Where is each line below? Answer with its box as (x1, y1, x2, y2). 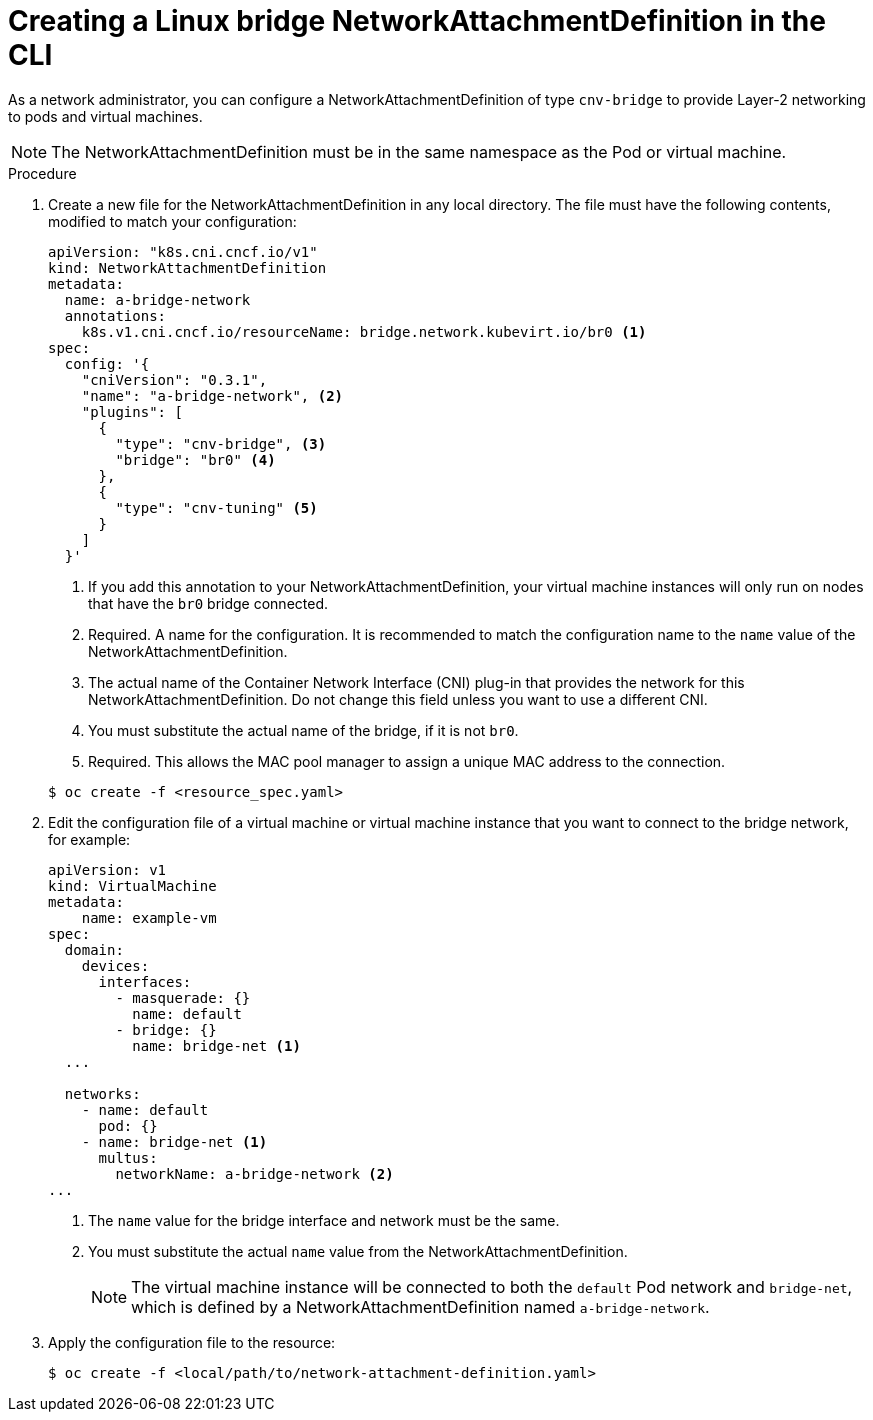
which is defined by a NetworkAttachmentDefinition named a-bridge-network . (131, 1296, 710, 1317)
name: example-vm (81, 909, 217, 926)
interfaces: (98, 973, 192, 990)
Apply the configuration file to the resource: (48, 1333, 336, 1351)
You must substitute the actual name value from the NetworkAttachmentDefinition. (88, 1242, 628, 1260)
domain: (64, 941, 124, 958)
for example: (48, 830, 131, 848)
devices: (81, 957, 150, 974)
